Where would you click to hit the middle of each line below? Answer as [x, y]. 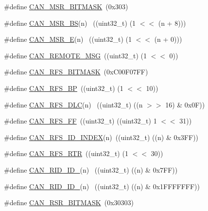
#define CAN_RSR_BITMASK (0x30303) [69, 202]
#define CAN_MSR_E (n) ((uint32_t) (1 [68, 39]
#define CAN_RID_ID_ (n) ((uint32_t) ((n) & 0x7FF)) [91, 169]
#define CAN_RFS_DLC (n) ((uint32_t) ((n [73, 104]
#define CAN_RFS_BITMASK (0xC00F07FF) [76, 72]
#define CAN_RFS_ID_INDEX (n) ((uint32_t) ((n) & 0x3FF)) [101, 137]
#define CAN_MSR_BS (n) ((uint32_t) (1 [70, 23]
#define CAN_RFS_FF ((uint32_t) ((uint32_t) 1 [80, 121]
